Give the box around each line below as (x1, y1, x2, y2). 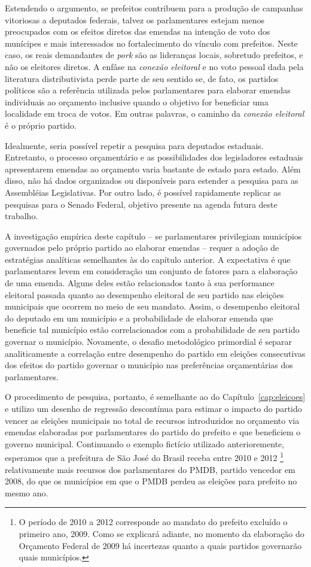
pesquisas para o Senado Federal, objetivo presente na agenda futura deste (5, 198, 278, 210)
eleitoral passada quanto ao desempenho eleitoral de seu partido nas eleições (5, 288, 284, 301)
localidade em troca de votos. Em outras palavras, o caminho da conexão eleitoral (5, 107, 304, 120)
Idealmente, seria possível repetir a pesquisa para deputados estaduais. (5, 139, 264, 151)
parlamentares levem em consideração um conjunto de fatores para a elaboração (5, 265, 298, 277)
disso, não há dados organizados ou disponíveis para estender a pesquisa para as (5, 174, 298, 187)
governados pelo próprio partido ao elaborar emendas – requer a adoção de (5, 241, 279, 254)
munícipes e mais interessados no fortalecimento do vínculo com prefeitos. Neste (5, 37, 298, 49)
